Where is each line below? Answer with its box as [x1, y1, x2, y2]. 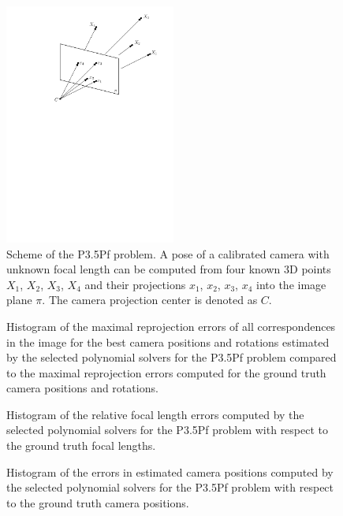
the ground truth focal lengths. [6, 437, 156, 454]
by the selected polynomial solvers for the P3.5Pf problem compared [6, 349, 337, 366]
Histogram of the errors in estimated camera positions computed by [6, 463, 334, 480]
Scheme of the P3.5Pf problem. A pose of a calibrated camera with [6, 245, 330, 262]
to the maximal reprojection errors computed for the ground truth [6, 364, 326, 381]
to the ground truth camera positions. [6, 494, 189, 510]
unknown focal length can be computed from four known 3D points [6, 261, 331, 277]
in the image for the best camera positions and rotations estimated [6, 333, 330, 350]
